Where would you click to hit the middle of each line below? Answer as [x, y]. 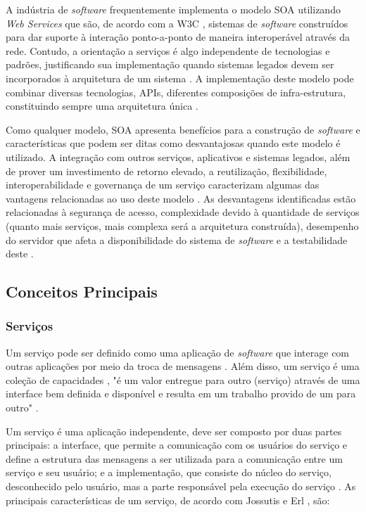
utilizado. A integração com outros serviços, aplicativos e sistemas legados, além [178, 156]
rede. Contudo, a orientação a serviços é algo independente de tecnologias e [168, 50]
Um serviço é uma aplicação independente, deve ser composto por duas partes [174, 431]
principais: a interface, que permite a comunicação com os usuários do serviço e [177, 445]
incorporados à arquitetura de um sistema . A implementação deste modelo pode [180, 78]
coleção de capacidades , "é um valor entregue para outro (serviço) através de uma [183, 379]
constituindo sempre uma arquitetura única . [102, 106]
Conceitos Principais [82, 292]
